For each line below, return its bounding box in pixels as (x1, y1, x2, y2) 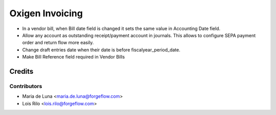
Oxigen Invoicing (9, 8, 83, 19)
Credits (9, 67, 34, 76)
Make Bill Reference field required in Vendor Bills (22, 54, 125, 60)
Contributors (9, 82, 42, 90)
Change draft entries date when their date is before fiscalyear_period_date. (22, 46, 181, 53)
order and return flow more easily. (22, 40, 94, 46)
